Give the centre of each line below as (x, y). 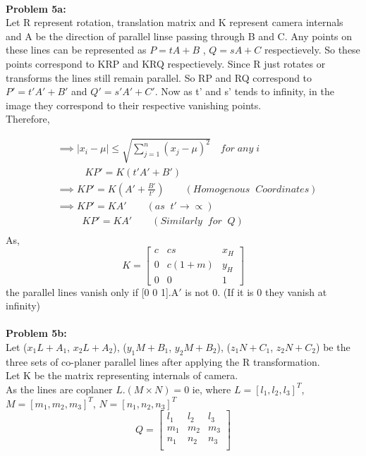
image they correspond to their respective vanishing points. (134, 105)
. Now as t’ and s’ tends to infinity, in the (244, 91)
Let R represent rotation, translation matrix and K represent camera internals (175, 22)
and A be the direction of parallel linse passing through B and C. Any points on (179, 36)
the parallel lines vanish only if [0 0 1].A (92, 291)
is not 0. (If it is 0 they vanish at (256, 291)
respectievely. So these (312, 50)
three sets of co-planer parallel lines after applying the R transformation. (163, 361)
